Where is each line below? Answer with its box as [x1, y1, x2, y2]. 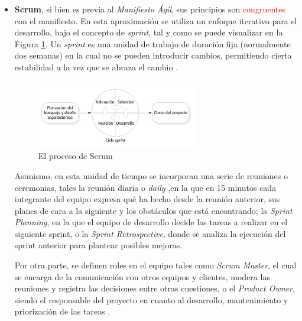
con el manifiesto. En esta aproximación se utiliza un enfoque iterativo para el [14, 14, 297, 27]
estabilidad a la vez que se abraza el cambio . [14, 60, 178, 73]
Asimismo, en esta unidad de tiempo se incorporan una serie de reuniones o [14, 169, 288, 181]
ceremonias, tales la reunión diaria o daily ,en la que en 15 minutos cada [14, 181, 277, 193]
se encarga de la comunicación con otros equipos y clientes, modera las [14, 270, 270, 283]
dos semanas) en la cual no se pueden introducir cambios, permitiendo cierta [14, 49, 292, 61]
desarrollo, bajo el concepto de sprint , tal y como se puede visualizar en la [14, 26, 283, 38]
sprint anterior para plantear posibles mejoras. [14, 239, 183, 251]
